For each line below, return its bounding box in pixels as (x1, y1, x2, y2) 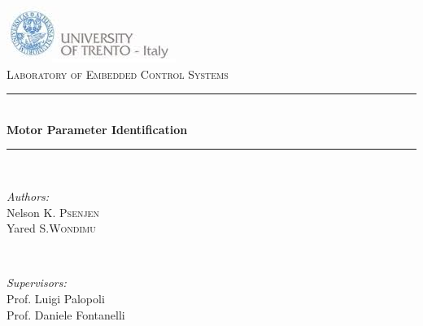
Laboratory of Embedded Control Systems (7, 65, 229, 82)
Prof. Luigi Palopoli (7, 289, 105, 306)
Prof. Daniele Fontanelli (7, 306, 125, 323)
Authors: (7, 187, 50, 204)
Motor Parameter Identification (7, 120, 188, 137)
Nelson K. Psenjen (7, 203, 99, 220)
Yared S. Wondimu (7, 220, 96, 237)
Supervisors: (7, 274, 67, 291)
